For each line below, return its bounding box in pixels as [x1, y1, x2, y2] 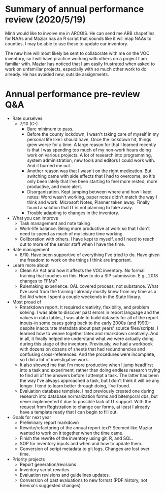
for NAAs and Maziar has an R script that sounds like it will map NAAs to [5, 36, 152, 41]
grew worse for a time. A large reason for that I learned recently [27, 142, 156, 148]
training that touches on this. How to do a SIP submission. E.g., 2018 [19, 272, 158, 278]
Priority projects [12, 456, 45, 462]
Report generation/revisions [19, 461, 76, 467]
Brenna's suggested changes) [19, 482, 81, 488]
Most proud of [12, 299, 42, 304]
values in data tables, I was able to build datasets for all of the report [19, 314, 159, 320]
